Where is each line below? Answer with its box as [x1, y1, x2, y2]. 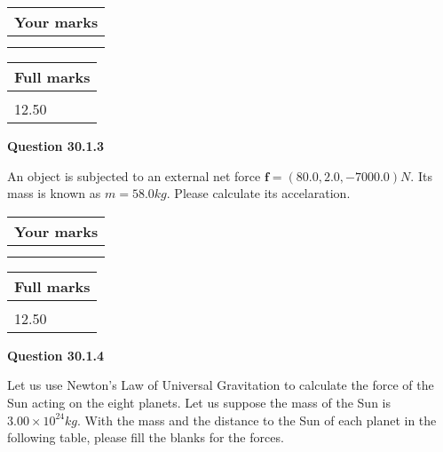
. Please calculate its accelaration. [166, 184, 351, 202]
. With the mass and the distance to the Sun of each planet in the [77, 410, 437, 429]
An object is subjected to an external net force [7, 166, 261, 185]
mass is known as [7, 184, 101, 202]
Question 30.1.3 [7, 137, 104, 155]
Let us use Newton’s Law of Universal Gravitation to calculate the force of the [7, 376, 434, 394]
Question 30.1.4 [7, 345, 104, 364]
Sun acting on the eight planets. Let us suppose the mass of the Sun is [7, 393, 391, 411]
